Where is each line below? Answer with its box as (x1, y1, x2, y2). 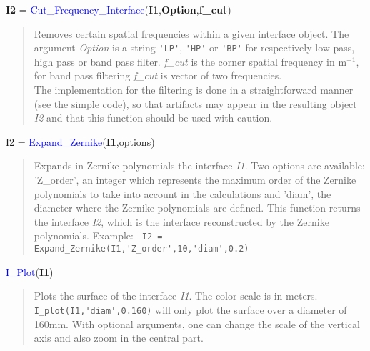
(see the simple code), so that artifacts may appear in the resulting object (34, 96, 357, 111)
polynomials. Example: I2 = (34, 228, 163, 243)
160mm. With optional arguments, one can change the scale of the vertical (34, 316, 360, 331)
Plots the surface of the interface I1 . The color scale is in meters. (34, 288, 318, 303)
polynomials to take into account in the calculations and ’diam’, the (34, 186, 331, 201)
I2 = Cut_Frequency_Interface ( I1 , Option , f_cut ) (6, 2, 231, 16)
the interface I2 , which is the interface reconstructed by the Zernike (34, 214, 329, 229)
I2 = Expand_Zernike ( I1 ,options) (6, 134, 155, 149)
